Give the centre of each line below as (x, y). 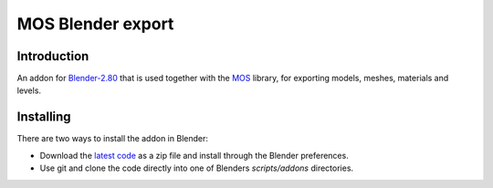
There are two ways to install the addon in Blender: (113, 139)
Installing (44, 117)
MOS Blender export (95, 24)
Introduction (53, 56)
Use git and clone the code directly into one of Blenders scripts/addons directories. (197, 168)
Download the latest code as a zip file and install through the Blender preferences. (194, 155)
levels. (29, 90)
